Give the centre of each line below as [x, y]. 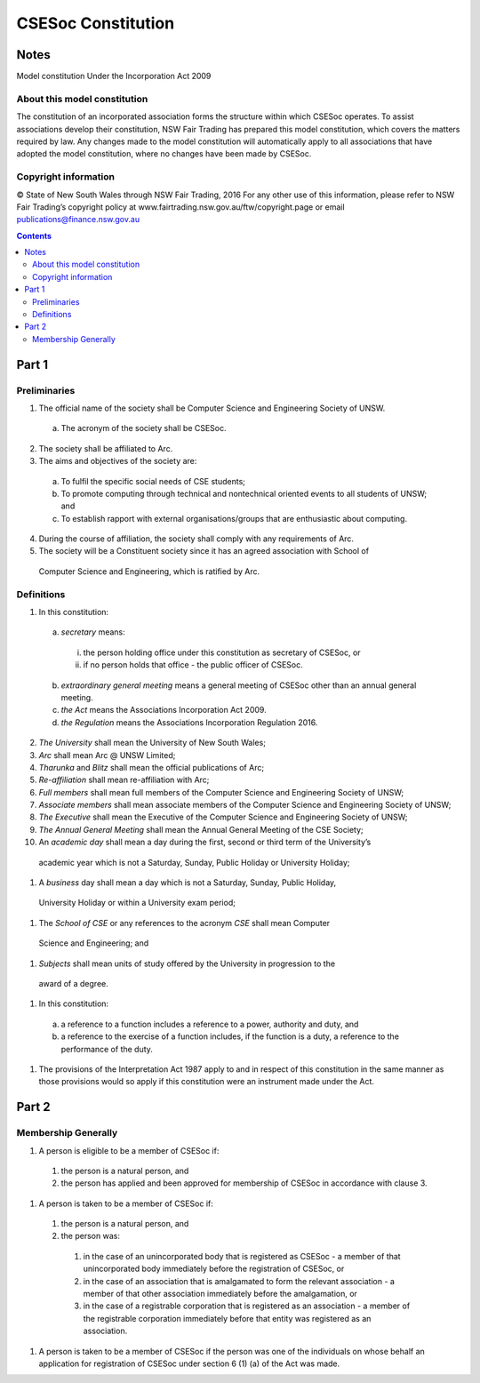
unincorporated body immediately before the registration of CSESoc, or [214, 1269]
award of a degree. [73, 983]
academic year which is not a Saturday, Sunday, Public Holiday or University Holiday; [194, 862]
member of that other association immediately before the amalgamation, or [220, 1294]
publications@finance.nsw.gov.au [78, 220]
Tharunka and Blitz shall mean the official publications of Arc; [152, 767]
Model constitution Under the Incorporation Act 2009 [114, 76]
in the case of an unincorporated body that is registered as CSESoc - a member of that [242, 1256]
